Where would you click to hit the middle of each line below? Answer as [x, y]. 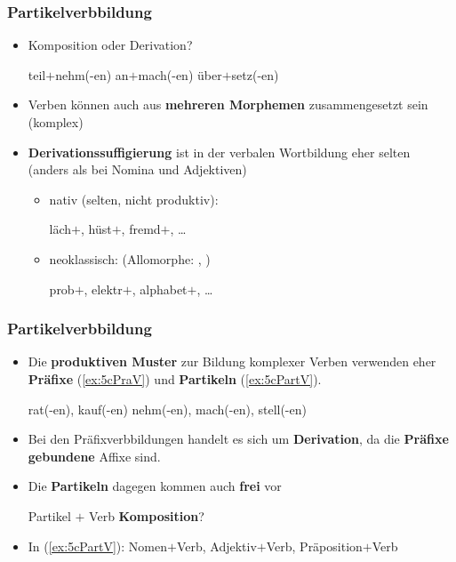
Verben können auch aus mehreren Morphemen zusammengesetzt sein [228, 104]
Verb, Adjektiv [216, 546]
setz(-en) [255, 74]
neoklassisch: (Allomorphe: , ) [130, 258]
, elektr [103, 289]
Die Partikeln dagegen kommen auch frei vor [155, 486]
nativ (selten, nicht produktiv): [134, 199]
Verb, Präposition [314, 546]
